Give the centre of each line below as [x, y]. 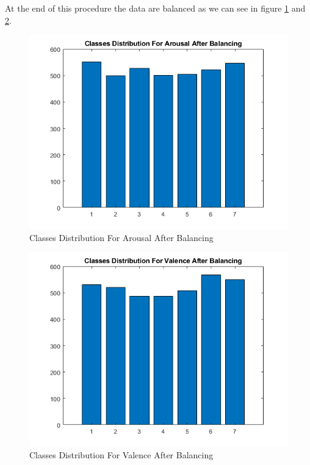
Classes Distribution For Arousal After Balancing [121, 237]
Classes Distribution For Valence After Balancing [121, 454]
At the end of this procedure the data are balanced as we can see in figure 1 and [155, 8]
